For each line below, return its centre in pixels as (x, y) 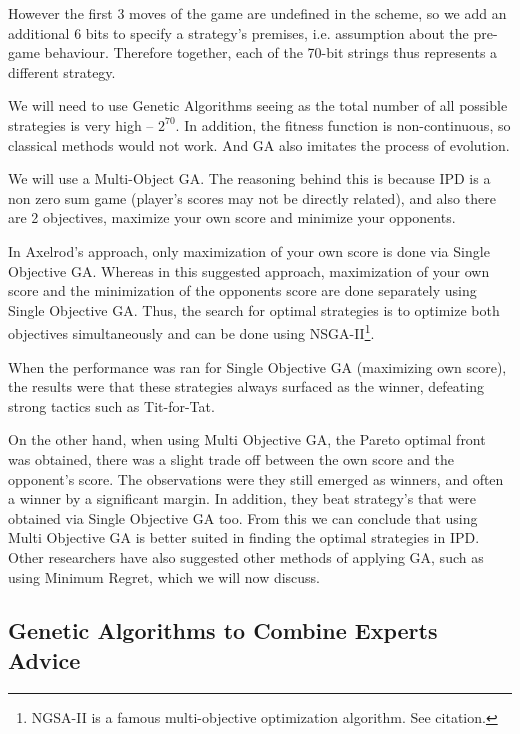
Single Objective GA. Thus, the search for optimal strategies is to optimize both (254, 309)
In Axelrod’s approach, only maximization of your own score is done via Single (249, 250)
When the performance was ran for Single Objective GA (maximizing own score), (257, 366)
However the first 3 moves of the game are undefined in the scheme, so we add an (257, 13)
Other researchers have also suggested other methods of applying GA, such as (246, 556)
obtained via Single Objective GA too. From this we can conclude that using (243, 517)
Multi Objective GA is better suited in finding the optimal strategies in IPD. (244, 537)
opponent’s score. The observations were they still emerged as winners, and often (256, 478)
